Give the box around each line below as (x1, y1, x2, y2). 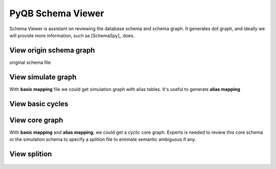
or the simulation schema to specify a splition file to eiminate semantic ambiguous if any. (9, 136, 196, 142)
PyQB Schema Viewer (9, 8, 104, 19)
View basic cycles (9, 100, 68, 108)
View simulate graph (9, 73, 77, 81)
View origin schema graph (9, 46, 95, 55)
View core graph (9, 115, 63, 125)
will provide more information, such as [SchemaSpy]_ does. (9, 32, 135, 38)
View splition (9, 150, 52, 158)
